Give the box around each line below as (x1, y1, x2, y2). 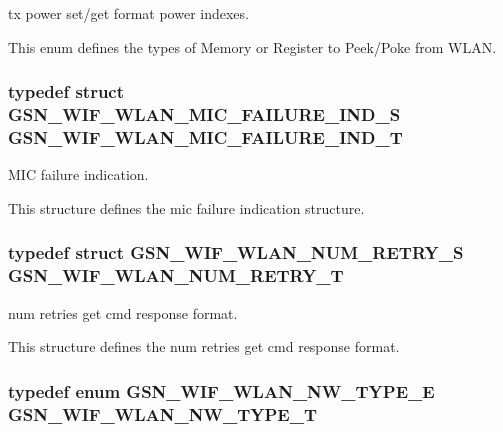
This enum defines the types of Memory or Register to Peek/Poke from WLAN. (8, 36, 497, 57)
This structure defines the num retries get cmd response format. (8, 336, 400, 357)
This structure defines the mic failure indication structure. (8, 197, 365, 218)
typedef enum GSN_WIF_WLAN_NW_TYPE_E (8, 378, 435, 403)
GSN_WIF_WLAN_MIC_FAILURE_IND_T (8, 124, 403, 149)
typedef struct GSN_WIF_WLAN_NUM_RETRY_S (8, 240, 464, 265)
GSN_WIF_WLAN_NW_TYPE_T (8, 401, 317, 426)
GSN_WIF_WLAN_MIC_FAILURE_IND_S (8, 102, 401, 127)
